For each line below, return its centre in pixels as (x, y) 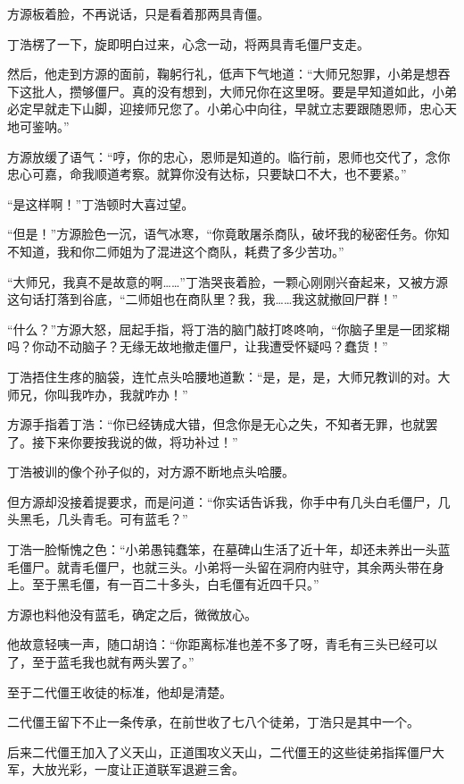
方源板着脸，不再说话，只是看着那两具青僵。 (138, 13)
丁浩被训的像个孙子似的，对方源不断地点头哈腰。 (151, 472)
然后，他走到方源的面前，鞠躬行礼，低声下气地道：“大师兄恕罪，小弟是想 (223, 74)
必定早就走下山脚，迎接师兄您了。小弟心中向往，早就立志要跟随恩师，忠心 (226, 109)
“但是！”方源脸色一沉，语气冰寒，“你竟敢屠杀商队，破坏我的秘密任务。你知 (228, 234)
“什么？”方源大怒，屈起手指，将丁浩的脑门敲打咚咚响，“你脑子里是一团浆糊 (228, 329)
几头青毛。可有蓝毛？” (122, 519)
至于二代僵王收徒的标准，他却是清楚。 (120, 691)
